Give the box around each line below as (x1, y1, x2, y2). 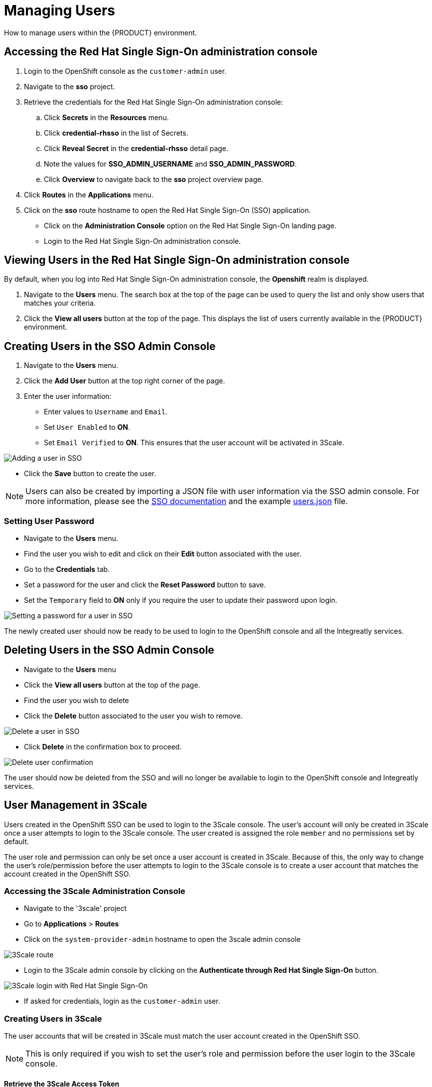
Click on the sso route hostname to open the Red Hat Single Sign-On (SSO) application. (24, 205, 311, 214)
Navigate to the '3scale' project (24, 904, 127, 913)
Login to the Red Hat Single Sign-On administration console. (44, 236, 241, 245)
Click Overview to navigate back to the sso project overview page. (44, 175, 264, 183)
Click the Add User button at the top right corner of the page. (24, 376, 225, 385)
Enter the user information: (24, 392, 112, 401)
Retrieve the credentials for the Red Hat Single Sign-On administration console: (24, 97, 283, 106)
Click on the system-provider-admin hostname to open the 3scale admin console (24, 935, 301, 944)
